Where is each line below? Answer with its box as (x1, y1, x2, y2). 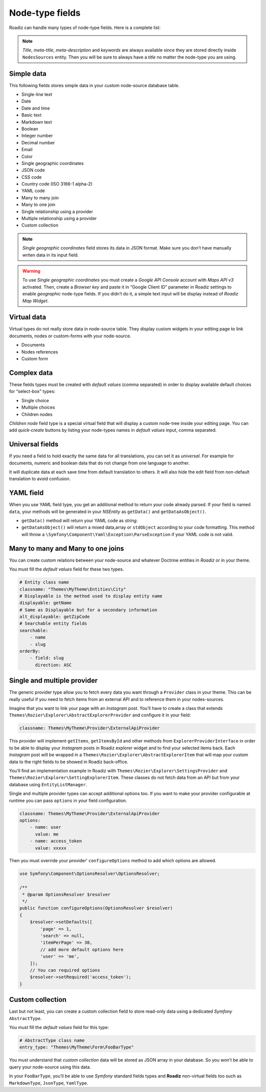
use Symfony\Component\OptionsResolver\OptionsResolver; (19, 871, 160, 876)
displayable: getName (19, 600, 72, 606)
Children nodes (21, 411, 53, 417)
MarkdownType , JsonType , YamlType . (9, 1080, 89, 1086)
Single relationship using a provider (21, 208, 94, 214)
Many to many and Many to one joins (9, 544, 124, 552)
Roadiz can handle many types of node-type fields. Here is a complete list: (9, 25, 161, 31)
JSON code (21, 167, 45, 173)
